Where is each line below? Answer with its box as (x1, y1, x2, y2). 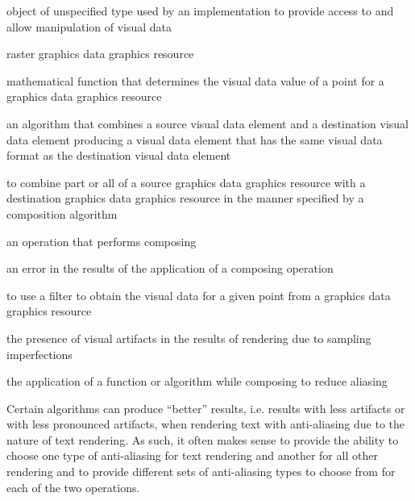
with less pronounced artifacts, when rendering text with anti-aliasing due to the (6, 415, 405, 432)
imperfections (6, 345, 73, 362)
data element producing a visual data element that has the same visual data (6, 131, 383, 148)
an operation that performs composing (6, 232, 197, 249)
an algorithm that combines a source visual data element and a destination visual (6, 115, 409, 132)
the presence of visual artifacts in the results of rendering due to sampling (6, 329, 371, 346)
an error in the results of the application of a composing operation (6, 260, 334, 277)
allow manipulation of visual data (6, 18, 172, 35)
